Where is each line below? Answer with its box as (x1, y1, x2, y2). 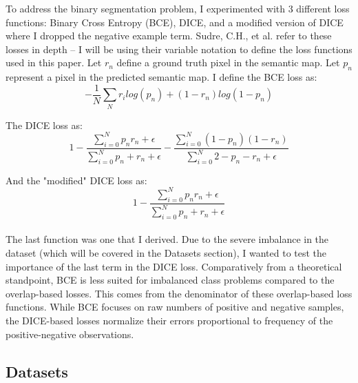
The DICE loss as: (6, 117, 83, 132)
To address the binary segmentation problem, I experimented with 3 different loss (6, 1, 350, 15)
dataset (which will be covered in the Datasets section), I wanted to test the (6, 246, 327, 260)
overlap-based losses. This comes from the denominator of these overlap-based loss (6, 286, 352, 300)
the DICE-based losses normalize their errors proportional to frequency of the (6, 313, 333, 328)
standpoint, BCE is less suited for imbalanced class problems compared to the (6, 273, 335, 287)
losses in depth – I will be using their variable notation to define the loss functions (6, 41, 352, 56)
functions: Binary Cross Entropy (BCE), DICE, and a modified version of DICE (6, 14, 344, 29)
